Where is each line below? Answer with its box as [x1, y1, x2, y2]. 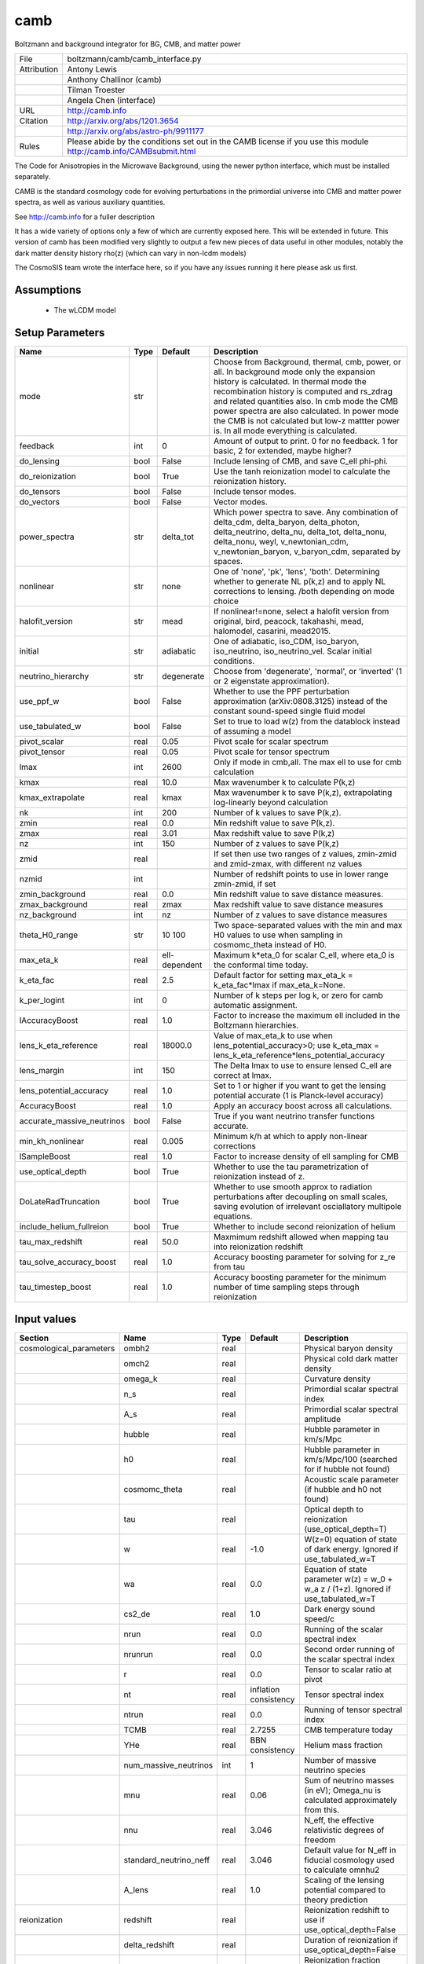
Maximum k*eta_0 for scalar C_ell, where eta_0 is [213, 950, 395, 961]
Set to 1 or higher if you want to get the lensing [213, 1080, 386, 1091]
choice [213, 595, 239, 606]
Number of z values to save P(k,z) [213, 838, 339, 849]
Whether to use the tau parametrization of [213, 1161, 369, 1172]
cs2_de [123, 1608, 151, 1619]
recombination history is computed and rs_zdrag [213, 386, 393, 397]
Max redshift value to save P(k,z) [213, 828, 335, 839]
